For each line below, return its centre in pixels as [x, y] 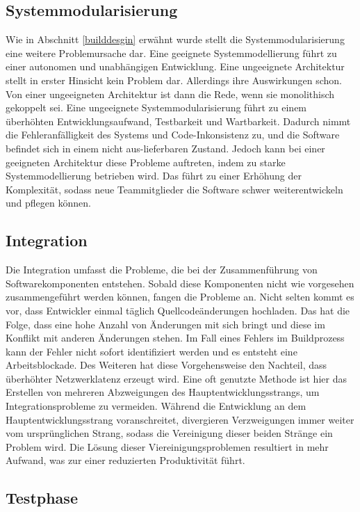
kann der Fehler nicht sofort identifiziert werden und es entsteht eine [152, 351]
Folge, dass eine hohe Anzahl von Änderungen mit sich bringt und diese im [165, 324]
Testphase [42, 498]
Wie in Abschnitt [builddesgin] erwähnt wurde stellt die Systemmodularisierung [175, 39]
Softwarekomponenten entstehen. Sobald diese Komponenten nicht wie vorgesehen [180, 283]
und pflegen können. [48, 203]
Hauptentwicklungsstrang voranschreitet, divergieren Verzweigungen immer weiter [180, 419]
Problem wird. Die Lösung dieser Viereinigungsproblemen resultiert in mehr [167, 446]
